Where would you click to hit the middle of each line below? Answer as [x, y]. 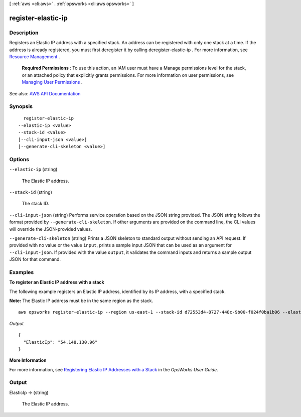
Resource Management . [35, 56]
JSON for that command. [35, 259]
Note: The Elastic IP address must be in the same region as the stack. [81, 301]
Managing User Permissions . [52, 82]
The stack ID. [36, 204]
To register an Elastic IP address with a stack [57, 282]
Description [24, 33]
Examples [22, 272]
